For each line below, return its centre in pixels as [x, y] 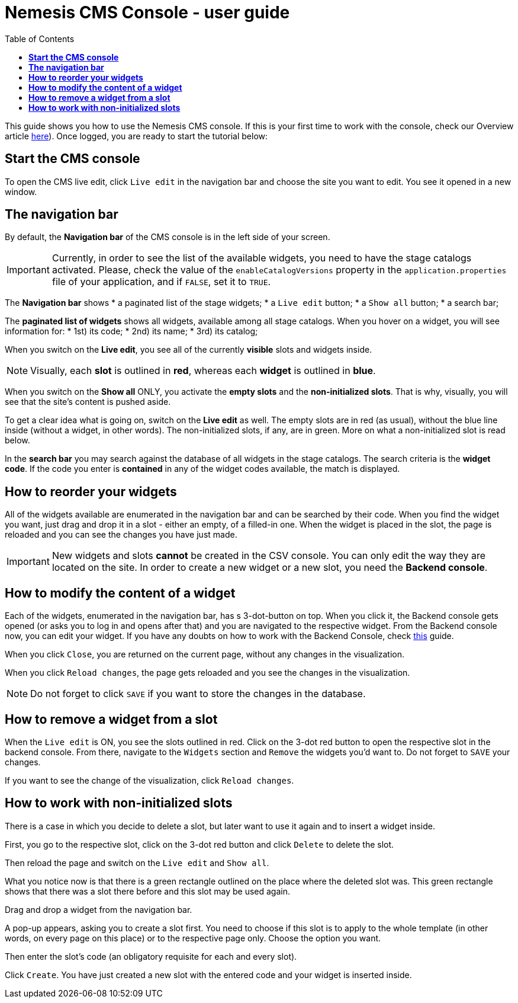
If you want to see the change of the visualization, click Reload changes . [149, 780]
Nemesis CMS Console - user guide [147, 12]
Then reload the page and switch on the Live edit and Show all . [137, 863]
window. [21, 191]
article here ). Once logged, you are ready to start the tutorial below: [136, 136]
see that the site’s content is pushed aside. [88, 402]
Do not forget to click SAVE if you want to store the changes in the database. [198, 694]
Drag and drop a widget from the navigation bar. [99, 909]
